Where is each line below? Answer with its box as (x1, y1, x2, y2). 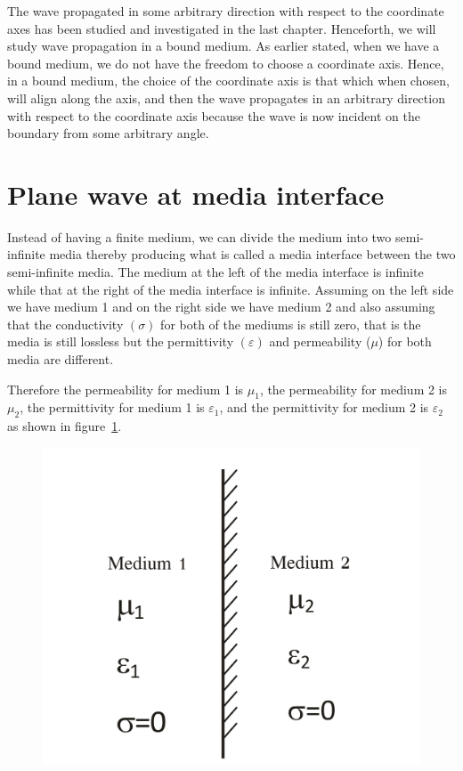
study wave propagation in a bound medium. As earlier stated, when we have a (7, 37, 440, 55)
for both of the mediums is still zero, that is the (160, 314, 421, 333)
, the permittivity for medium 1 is (20, 398, 205, 417)
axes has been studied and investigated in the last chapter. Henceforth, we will (7, 19, 436, 37)
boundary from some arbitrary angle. (7, 124, 209, 142)
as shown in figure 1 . (7, 417, 122, 435)
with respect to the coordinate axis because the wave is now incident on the (7, 106, 420, 125)
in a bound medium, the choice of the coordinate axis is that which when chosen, (7, 71, 450, 90)
